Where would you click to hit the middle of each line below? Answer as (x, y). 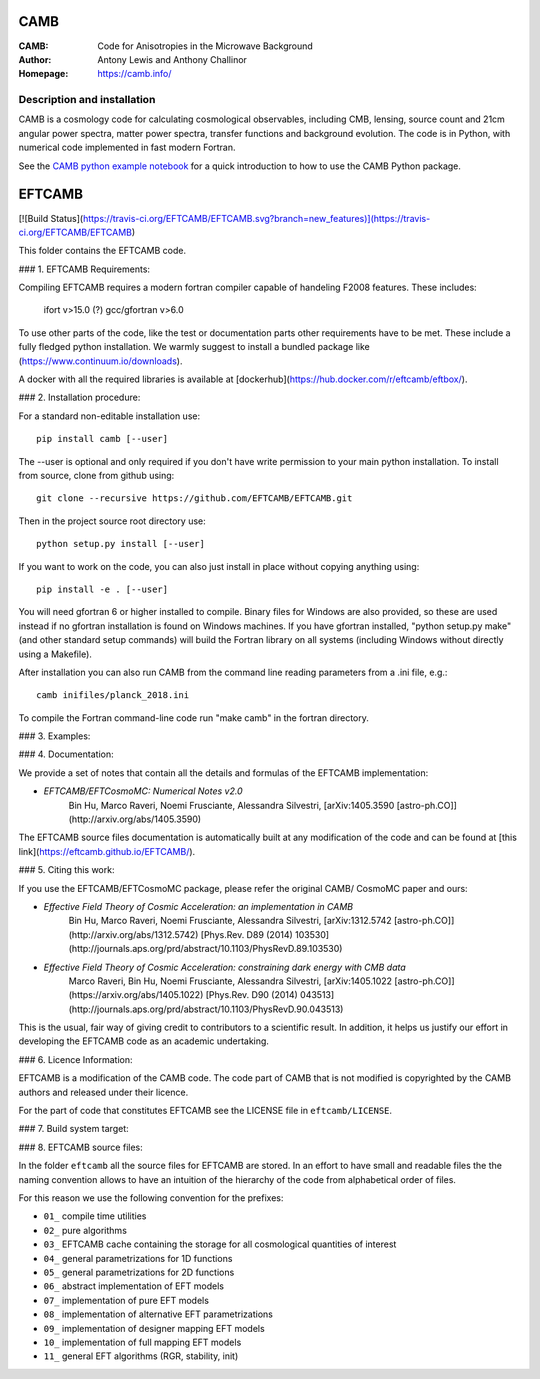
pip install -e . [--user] (102, 589)
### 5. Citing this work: (66, 870)
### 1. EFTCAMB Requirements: (84, 269)
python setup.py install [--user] (120, 544)
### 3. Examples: (54, 736)
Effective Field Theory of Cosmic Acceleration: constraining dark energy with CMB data (225, 967)
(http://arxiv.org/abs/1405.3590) (135, 819)
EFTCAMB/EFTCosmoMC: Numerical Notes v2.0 (143, 791)
